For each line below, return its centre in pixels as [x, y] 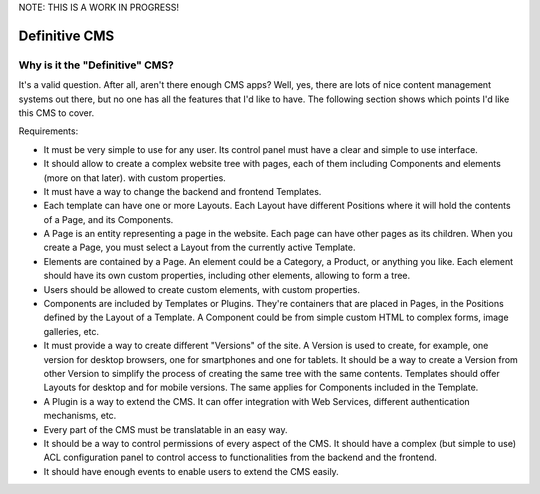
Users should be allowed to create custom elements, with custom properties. [201, 289]
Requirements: [48, 131]
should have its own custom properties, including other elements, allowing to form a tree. [227, 276]
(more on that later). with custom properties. [135, 177]
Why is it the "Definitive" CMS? [96, 65]
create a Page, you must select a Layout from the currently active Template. [199, 247]
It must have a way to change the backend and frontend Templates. [182, 191]
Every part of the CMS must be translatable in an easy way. [166, 429]
